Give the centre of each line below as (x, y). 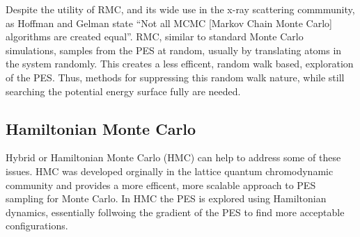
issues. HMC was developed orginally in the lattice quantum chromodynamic (170, 171)
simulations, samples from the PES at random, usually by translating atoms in (174, 50)
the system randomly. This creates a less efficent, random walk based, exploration (180, 64)
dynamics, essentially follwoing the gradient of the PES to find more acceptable (175, 212)
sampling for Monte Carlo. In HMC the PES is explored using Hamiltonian (166, 198)
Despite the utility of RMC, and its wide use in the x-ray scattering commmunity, (180, 9)
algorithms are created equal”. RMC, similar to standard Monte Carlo (155, 36)
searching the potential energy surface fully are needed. (123, 91)
